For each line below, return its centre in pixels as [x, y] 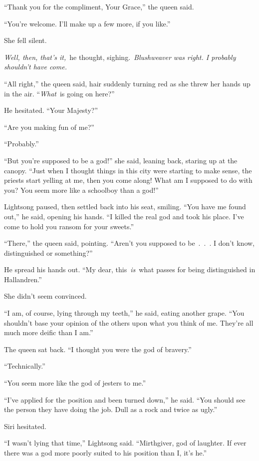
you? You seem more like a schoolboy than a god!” [81, 190]
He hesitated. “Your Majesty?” [51, 110]
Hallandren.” [23, 279]
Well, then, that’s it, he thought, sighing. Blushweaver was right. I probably [120, 57]
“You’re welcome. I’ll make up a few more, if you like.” [87, 23]
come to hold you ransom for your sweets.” [69, 226]
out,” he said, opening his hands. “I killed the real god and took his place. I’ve [124, 216]
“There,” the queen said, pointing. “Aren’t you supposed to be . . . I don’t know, [129, 243]
